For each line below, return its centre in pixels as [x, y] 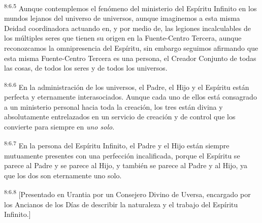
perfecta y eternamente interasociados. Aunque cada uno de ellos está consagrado [130, 97]
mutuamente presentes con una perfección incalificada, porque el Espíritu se [122, 155]
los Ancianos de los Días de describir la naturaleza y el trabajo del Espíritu [121, 204]
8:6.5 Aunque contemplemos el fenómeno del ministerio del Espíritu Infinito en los [130, 7]
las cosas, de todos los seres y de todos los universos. [86, 68]
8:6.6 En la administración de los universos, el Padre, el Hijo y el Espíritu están [127, 86]
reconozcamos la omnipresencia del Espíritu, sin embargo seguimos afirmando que [131, 48]
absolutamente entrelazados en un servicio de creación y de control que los [120, 117]
